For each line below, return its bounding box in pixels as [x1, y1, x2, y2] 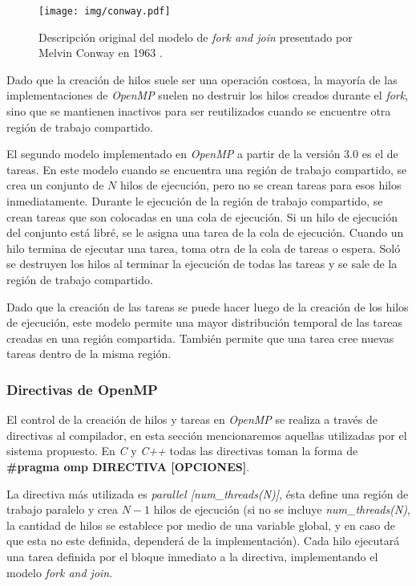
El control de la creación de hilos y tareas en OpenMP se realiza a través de [6, 411, 378, 428]
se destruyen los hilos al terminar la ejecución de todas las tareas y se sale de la [6, 255, 398, 272]
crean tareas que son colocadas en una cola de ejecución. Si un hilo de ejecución [6, 208, 398, 225]
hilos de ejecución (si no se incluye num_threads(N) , [153, 501, 410, 518]
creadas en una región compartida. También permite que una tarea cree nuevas [6, 329, 394, 346]
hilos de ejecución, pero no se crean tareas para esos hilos [119, 177, 402, 193]
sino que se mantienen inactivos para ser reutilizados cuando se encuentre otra [6, 103, 391, 120]
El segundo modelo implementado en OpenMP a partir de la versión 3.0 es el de [6, 145, 398, 162]
